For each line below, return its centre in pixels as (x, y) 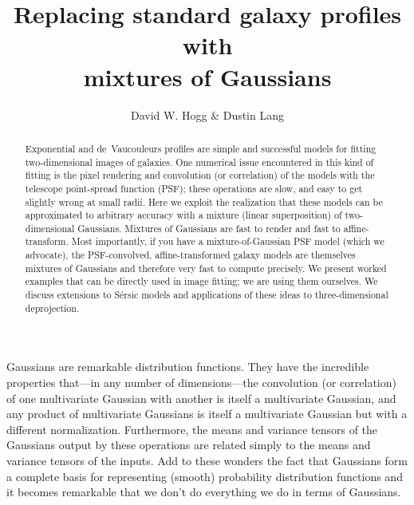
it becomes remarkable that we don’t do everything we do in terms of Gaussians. (204, 492)
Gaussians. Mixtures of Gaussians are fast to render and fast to (209, 228)
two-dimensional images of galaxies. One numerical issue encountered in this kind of (199, 162)
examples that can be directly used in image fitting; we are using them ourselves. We (201, 281)
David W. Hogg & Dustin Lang (207, 114)
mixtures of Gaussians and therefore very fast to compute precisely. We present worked (206, 268)
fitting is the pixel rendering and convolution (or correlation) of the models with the (200, 175)
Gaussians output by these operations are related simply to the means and (189, 445)
